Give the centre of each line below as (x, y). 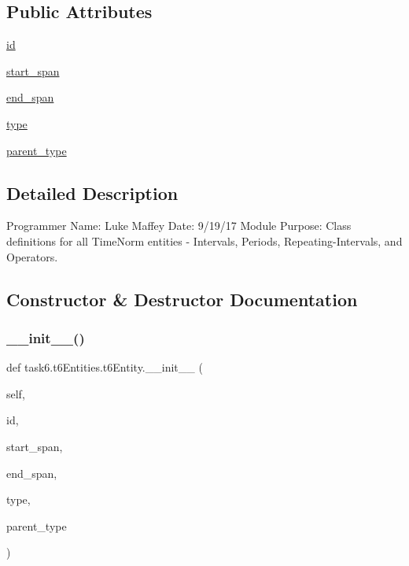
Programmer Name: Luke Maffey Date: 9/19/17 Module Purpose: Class (179, 226)
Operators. (32, 256)
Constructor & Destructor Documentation (182, 299)
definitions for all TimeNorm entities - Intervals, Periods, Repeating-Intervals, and (204, 240)
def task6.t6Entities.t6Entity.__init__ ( (105, 367)
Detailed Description (92, 192)
